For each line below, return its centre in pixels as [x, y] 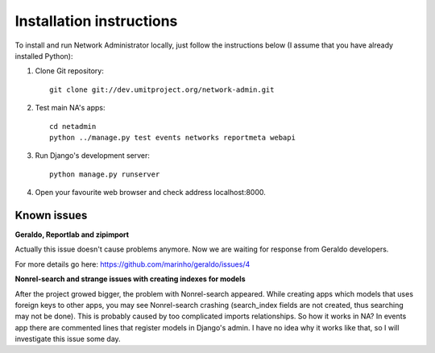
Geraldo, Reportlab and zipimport [72, 235]
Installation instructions [96, 21]
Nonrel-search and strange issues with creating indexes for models [130, 279]
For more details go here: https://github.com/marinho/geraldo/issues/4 [133, 264]
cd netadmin [73, 126]
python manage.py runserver [105, 174]
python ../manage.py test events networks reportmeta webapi [172, 137]
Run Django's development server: [93, 156]
